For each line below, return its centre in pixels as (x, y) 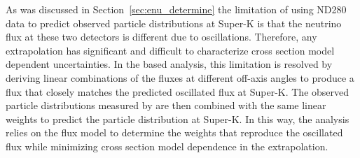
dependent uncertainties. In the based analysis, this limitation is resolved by (169, 64)
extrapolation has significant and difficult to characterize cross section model (170, 50)
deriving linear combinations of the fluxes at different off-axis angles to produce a (180, 77)
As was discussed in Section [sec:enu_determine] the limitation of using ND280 (176, 9)
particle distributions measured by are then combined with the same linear (166, 105)
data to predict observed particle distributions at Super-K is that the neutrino (174, 23)
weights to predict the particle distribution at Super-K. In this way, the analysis (178, 118)
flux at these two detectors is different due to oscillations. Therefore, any (161, 37)
